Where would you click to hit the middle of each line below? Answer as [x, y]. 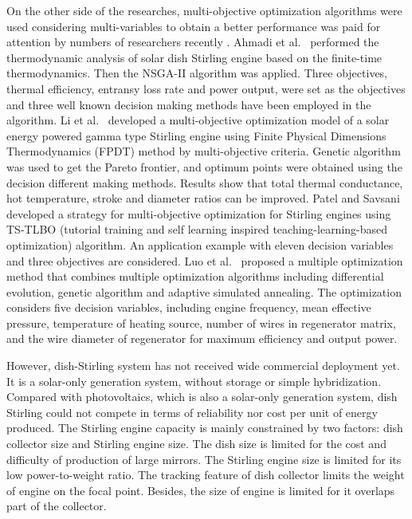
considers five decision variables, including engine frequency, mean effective [189, 307]
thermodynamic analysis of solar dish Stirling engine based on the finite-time [194, 57]
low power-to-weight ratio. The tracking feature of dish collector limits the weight [206, 475]
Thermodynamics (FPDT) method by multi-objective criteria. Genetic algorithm [204, 151]
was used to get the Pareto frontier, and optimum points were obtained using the [204, 166]
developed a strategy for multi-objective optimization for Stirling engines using [199, 213]
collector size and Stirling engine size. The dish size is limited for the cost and [196, 444]
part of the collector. [57, 506]
